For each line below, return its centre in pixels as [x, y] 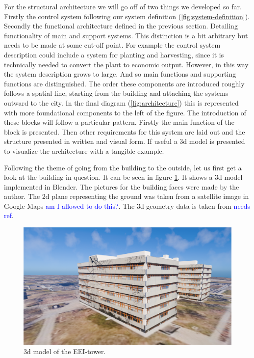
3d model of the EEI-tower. [65, 351]
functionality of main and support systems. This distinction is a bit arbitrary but [126, 35]
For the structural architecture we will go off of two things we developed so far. [123, 6]
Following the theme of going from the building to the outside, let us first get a [123, 167]
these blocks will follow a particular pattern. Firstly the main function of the [119, 122]
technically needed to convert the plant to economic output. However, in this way [126, 64]
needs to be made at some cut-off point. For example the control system [112, 45]
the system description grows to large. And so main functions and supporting [120, 74]
